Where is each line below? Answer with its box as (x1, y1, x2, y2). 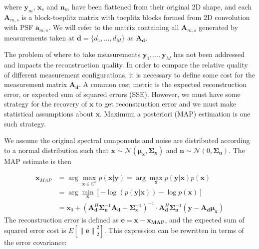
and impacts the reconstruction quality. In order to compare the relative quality (4, 59, 248, 70)
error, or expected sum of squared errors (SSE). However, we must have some (4, 88, 241, 99)
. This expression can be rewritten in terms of (104, 224, 244, 235)
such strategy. (4, 118, 46, 128)
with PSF (4, 22, 33, 32)
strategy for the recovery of (4, 98, 87, 109)
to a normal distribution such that (4, 144, 109, 155)
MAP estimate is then (4, 155, 71, 166)
